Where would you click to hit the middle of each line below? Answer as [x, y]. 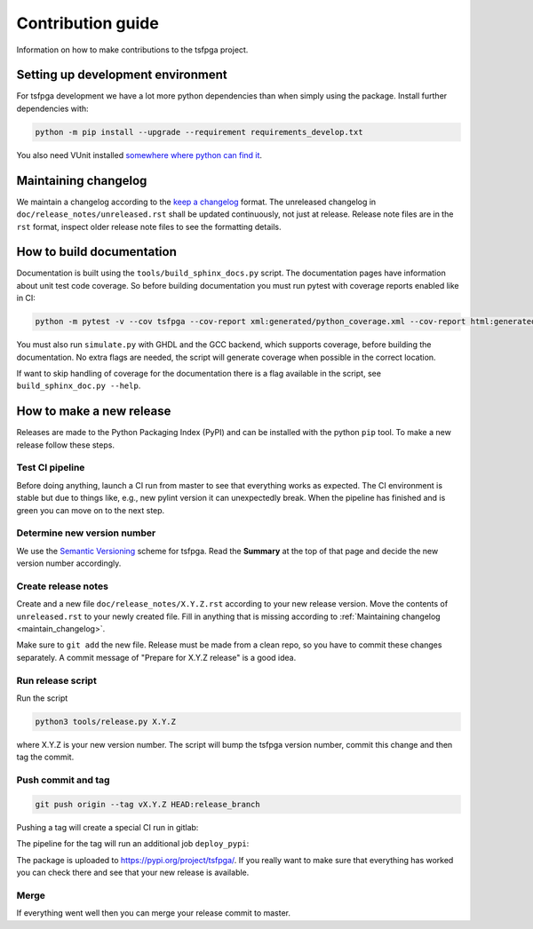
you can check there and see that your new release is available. [133, 872]
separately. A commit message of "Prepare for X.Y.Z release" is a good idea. [156, 657]
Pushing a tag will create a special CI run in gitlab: [107, 827]
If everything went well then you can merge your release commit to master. [154, 913]
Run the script [42, 698]
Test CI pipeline [51, 468]
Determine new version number [86, 533]
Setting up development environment [122, 75]
